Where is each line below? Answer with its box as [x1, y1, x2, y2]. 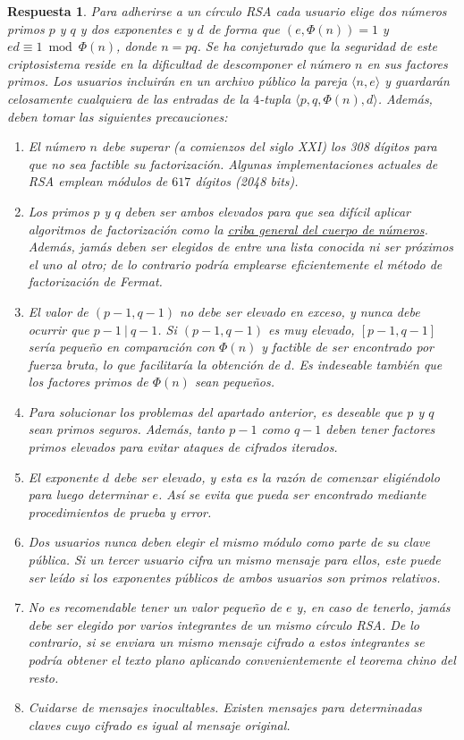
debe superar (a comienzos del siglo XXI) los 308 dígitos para [101, 137, 437, 156]
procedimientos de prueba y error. [28, 502, 212, 521]
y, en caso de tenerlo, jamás [296, 598, 451, 617]
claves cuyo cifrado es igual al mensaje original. [28, 715, 291, 734]
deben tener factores [325, 420, 435, 438]
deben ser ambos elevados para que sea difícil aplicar [124, 201, 411, 220]
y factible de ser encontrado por [261, 337, 434, 356]
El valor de [28, 302, 89, 320]
